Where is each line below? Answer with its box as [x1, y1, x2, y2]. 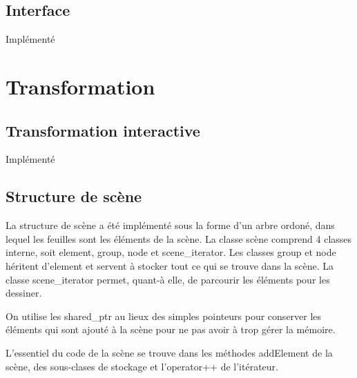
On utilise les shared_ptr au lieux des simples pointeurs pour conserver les [6, 308, 322, 323]
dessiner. [6, 286, 42, 300]
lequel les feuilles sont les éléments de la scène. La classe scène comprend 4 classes [6, 231, 352, 246]
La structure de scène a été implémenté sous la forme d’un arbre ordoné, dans [6, 218, 335, 232]
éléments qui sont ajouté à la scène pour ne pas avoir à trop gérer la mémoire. [6, 322, 336, 337]
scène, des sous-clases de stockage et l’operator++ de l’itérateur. [6, 359, 278, 373]
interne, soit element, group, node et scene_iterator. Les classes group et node [6, 245, 336, 259]
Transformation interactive [6, 119, 200, 141]
